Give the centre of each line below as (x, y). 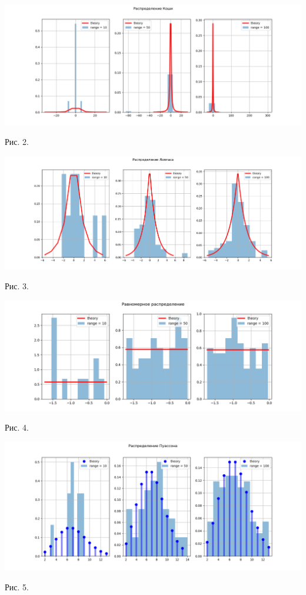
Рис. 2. (17, 142)
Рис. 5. (17, 587)
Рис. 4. (17, 427)
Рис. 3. (17, 286)
